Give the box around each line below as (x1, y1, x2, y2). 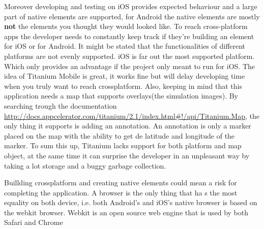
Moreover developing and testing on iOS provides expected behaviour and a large (4, 1, 257, 11)
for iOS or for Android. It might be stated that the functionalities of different (4, 41, 246, 51)
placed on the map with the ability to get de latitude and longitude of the (4, 130, 235, 141)
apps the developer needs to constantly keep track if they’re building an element (4, 30, 254, 41)
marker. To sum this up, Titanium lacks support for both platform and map (4, 140, 242, 151)
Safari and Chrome (4, 217, 63, 227)
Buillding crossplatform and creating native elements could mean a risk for (4, 177, 237, 188)
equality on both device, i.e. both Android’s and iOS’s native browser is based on (4, 197, 257, 208)
